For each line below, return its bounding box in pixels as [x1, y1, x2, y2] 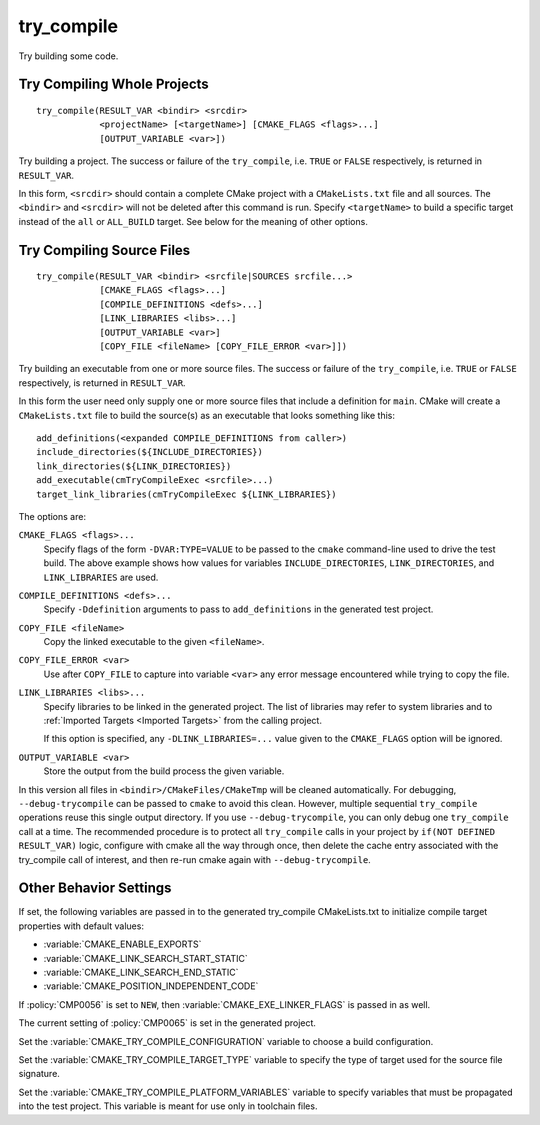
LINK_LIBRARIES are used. [43, 571, 159, 583]
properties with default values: [18, 920, 145, 932]
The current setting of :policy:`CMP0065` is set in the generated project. [18, 1017, 317, 1029]
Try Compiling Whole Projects [18, 76, 209, 93]
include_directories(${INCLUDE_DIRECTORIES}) [36, 446, 264, 458]
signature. [18, 1068, 60, 1080]
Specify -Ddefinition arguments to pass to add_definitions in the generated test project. [43, 603, 434, 615]
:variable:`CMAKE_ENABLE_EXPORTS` [43, 938, 202, 950]
